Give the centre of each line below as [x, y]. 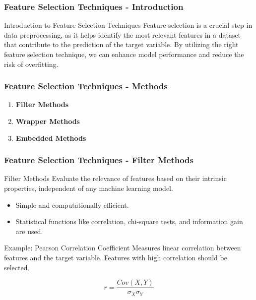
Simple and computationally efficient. [72, 205]
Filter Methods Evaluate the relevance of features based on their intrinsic [115, 178]
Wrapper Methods [48, 121]
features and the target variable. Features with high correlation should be [116, 257]
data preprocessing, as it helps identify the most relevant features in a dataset [123, 34]
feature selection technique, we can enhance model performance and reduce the [124, 54]
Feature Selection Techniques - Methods [86, 86]
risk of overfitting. [31, 64]
